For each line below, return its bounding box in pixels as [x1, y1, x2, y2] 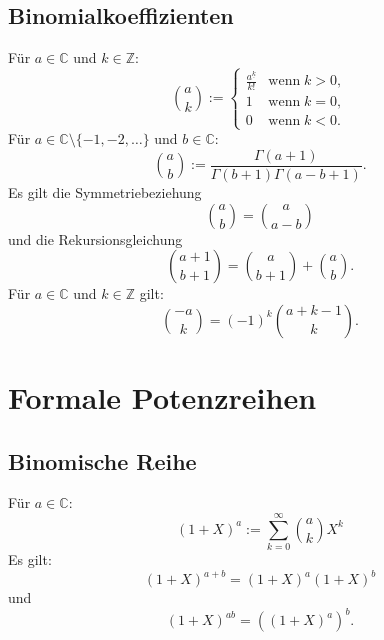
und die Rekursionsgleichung [8, 228, 183, 249]
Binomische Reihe [8, 445, 197, 476]
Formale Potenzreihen [8, 376, 317, 417]
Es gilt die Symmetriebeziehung [8, 181, 202, 202]
